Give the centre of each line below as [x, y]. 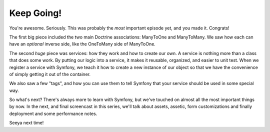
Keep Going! [35, 13]
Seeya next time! [26, 123]
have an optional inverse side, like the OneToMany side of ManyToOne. [82, 44]
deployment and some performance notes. [53, 113]
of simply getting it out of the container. [50, 74]
